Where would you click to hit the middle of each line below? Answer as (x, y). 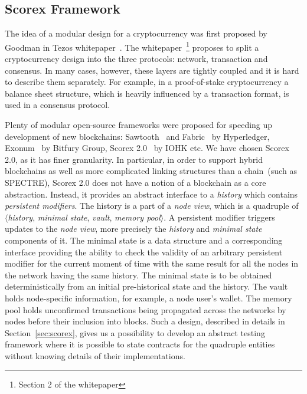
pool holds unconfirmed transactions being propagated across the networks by (146, 309)
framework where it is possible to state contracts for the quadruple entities (140, 344)
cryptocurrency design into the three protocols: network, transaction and (136, 59)
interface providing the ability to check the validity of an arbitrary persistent (144, 252)
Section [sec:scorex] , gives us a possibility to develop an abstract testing (135, 332)
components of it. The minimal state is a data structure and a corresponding (144, 240)
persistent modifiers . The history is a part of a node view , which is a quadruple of (152, 206)
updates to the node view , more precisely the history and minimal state (133, 229)
